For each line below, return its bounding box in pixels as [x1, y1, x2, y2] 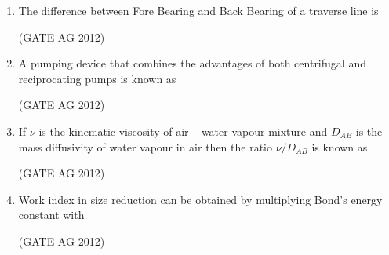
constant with [18, 206, 85, 223]
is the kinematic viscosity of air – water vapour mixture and [38, 122, 328, 139]
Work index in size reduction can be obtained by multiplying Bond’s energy [18, 191, 383, 207]
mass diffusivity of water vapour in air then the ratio [18, 138, 272, 155]
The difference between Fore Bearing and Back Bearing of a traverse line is [18, 2, 379, 18]
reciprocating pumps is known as [18, 70, 176, 86]
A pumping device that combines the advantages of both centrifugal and [18, 55, 366, 71]
